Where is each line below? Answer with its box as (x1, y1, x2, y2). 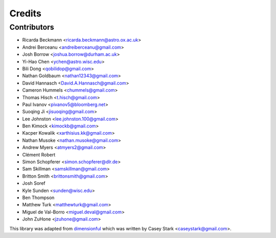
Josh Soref (22, 180, 45, 186)
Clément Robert (22, 152, 56, 158)
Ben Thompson (22, 194, 55, 201)
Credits (9, 8, 42, 19)
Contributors (9, 23, 55, 32)
